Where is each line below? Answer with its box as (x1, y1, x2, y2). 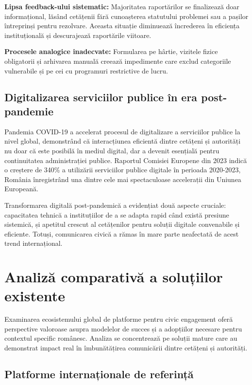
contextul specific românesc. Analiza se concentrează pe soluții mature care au (4, 333, 237, 343)
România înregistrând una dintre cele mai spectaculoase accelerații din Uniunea (4, 174, 241, 184)
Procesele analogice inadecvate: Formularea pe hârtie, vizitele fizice (4, 46, 218, 56)
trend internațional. (4, 238, 63, 248)
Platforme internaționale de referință (4, 366, 194, 381)
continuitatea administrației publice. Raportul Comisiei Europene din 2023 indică (4, 155, 247, 165)
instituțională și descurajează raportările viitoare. (4, 30, 151, 40)
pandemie (4, 103, 53, 118)
